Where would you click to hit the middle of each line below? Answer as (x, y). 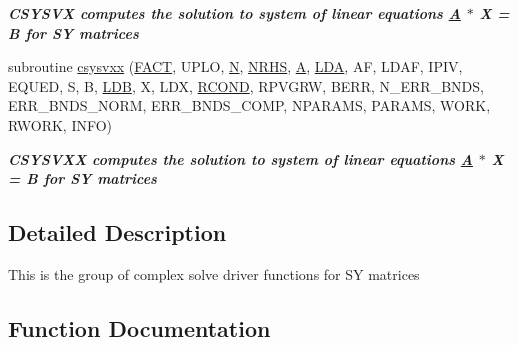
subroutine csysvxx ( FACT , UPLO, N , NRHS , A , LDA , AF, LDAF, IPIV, (235, 66)
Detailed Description (117, 232)
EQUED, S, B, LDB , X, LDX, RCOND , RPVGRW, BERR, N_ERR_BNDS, (246, 85)
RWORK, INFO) (60, 124)
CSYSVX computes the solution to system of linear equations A (234, 13)
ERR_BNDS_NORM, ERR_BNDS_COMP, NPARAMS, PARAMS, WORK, (249, 105)
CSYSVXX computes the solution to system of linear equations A (240, 158)
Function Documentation (139, 327)
